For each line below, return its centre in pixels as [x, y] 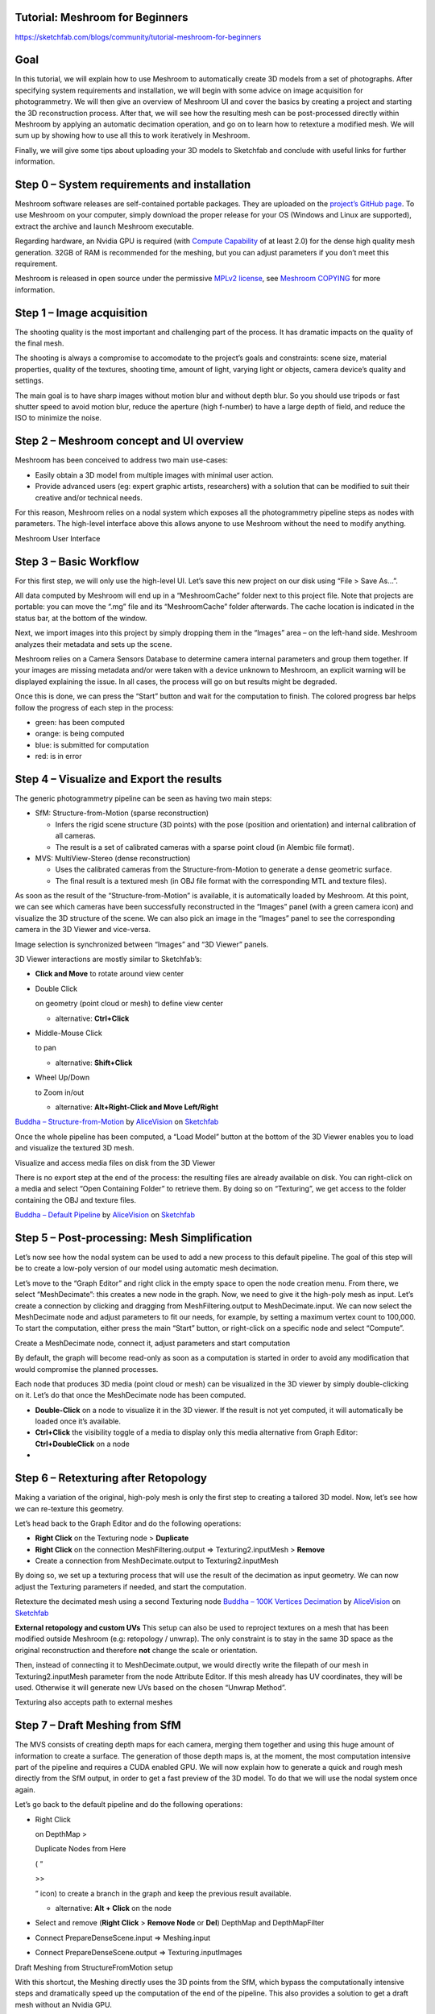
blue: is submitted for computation [92, 744]
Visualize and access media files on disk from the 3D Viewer [115, 1162]
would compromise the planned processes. [87, 1369]
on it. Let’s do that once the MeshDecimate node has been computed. [130, 1395]
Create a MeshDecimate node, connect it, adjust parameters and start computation [153, 1343]
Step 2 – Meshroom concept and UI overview [129, 441]
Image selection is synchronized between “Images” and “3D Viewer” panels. [142, 944]
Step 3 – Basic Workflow [77, 561]
